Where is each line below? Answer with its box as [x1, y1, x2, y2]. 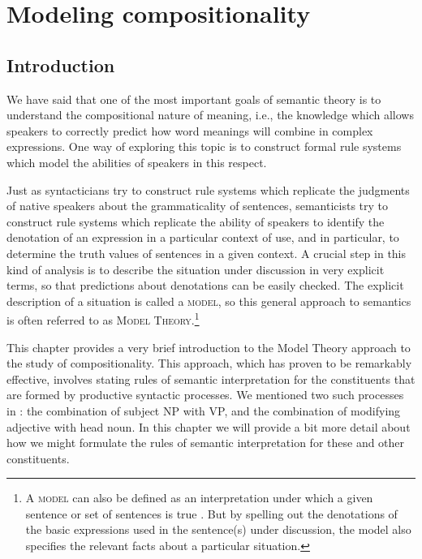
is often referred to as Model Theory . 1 [6, 309, 200, 328]
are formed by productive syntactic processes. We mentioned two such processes [6, 386, 404, 403]
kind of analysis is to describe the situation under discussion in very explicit [6, 260, 385, 277]
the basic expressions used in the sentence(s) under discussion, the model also [25, 521, 411, 538]
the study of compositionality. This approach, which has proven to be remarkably [6, 355, 412, 372]
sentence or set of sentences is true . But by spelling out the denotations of [25, 505, 398, 522]
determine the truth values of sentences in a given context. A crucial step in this [6, 244, 407, 261]
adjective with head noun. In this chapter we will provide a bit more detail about [6, 418, 411, 435]
